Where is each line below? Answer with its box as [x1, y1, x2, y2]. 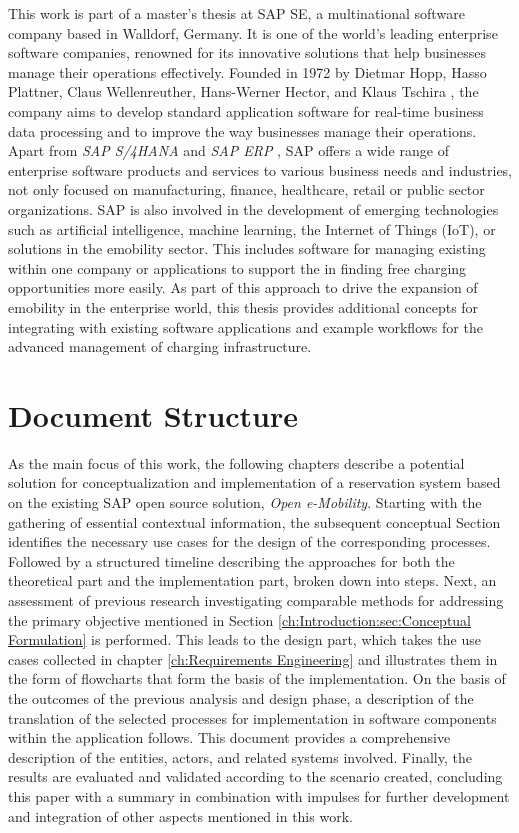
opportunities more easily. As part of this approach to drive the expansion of [8, 277, 478, 298]
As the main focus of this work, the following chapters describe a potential [8, 452, 465, 473]
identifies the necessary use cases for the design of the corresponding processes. [8, 531, 491, 552]
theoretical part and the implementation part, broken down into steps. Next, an [8, 570, 497, 591]
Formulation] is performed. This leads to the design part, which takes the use [8, 629, 481, 650]
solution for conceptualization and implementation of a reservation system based [8, 472, 501, 493]
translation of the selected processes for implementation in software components [8, 707, 497, 728]
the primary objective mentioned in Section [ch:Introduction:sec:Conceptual [8, 609, 472, 630]
